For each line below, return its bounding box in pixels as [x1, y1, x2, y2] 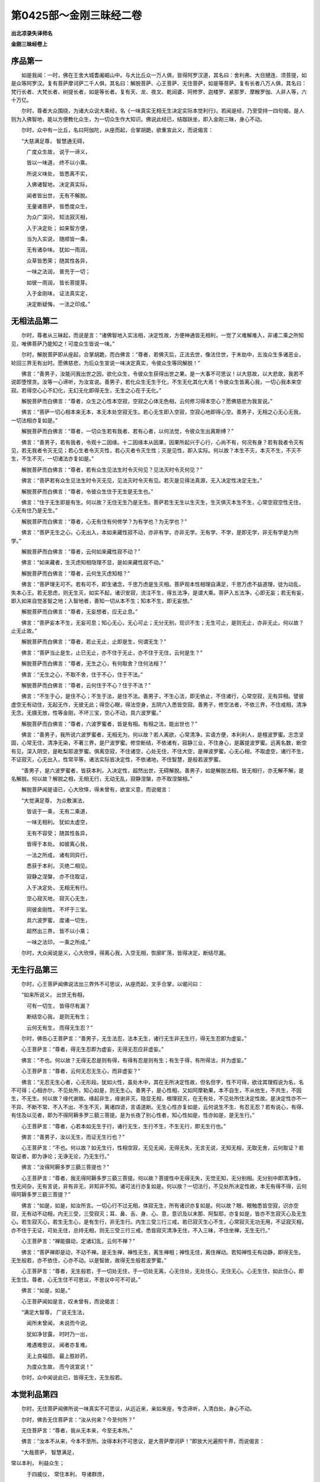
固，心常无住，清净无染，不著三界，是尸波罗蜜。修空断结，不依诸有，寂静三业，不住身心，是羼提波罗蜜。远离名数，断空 [11, 739, 307, 746]
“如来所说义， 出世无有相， [21, 991, 88, 998]
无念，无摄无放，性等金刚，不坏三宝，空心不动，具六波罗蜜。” [11, 709, 162, 717]
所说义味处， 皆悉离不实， [26, 170, 91, 177]
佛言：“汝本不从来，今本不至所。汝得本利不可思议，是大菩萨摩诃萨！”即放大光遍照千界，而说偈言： [21, 1438, 265, 1445]
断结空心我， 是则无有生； [26, 1013, 91, 1020]
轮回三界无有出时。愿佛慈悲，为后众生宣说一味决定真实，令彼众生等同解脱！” [11, 359, 201, 366]
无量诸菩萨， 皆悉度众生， [26, 202, 91, 210]
